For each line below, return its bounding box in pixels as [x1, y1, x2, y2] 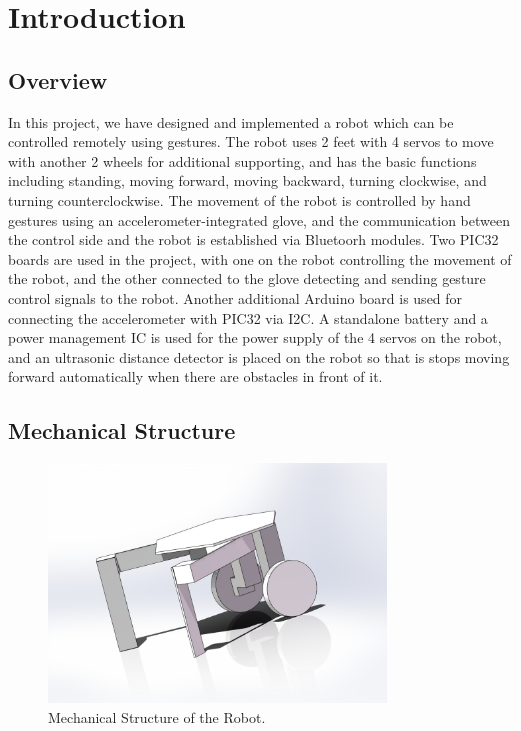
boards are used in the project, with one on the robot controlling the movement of [8, 248, 512, 269]
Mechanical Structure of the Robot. [48, 706, 266, 727]
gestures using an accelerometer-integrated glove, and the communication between [8, 209, 510, 230]
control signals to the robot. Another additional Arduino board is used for [8, 287, 463, 308]
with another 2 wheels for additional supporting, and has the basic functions [8, 150, 477, 171]
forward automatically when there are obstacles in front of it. [8, 366, 383, 387]
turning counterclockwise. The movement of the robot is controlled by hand [8, 189, 471, 210]
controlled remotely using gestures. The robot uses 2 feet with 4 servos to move [8, 131, 494, 152]
